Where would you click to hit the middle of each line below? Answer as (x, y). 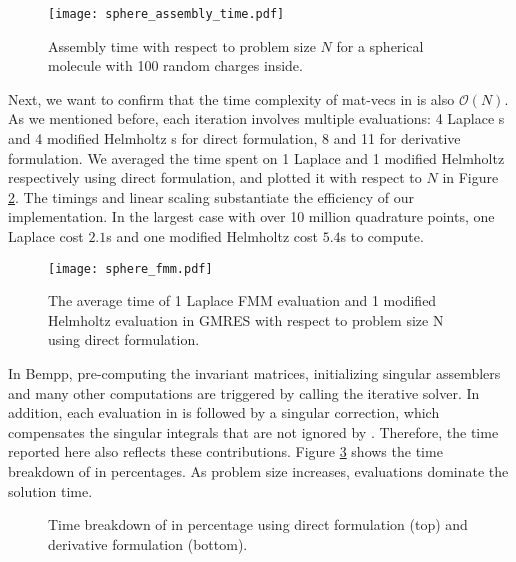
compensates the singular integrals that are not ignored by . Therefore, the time (253, 431)
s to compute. (382, 236)
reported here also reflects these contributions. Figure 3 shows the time (225, 451)
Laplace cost (46, 236)
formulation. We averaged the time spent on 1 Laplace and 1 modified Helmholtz (256, 157)
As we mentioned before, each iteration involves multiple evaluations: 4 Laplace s (256, 118)
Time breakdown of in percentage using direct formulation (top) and (258, 524)
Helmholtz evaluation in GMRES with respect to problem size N (246, 319)
